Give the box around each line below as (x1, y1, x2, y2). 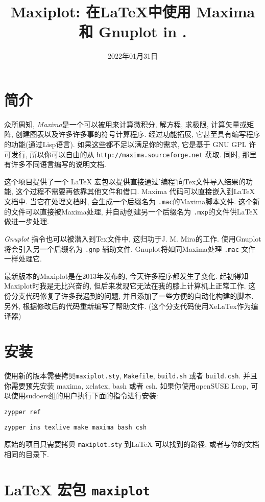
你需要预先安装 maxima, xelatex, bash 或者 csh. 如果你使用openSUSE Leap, (4, 380, 249, 391)
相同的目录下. (4, 448, 49, 459)
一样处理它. (4, 253, 42, 264)
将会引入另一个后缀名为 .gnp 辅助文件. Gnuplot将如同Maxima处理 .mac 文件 (4, 243, 256, 254)
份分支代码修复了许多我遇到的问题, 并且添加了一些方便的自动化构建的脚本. (4, 291, 254, 301)
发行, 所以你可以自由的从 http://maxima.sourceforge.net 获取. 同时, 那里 (11, 149, 257, 159)
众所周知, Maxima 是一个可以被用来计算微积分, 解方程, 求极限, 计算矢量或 (4, 118, 247, 129)
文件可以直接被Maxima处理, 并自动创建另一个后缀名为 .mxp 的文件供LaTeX (11, 206, 258, 217)
